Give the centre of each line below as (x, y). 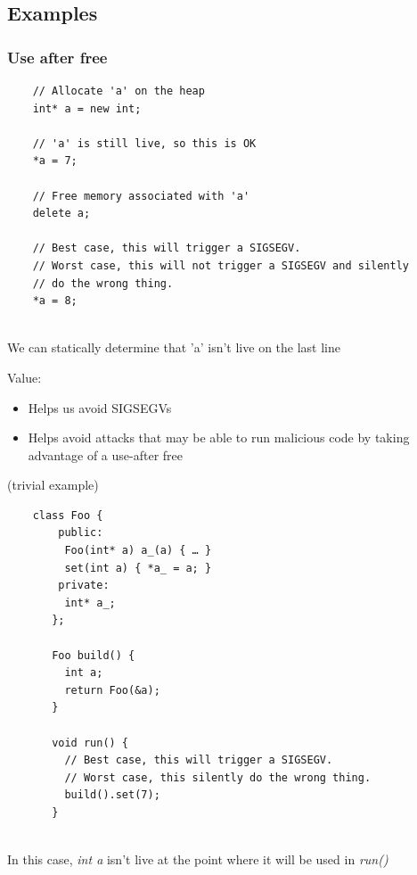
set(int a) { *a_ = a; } (138, 568)
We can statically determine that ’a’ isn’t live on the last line (174, 347)
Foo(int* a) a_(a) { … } (138, 551)
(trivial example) (53, 485)
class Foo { (68, 515)
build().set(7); (112, 795)
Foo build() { (94, 655)
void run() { (90, 743)
